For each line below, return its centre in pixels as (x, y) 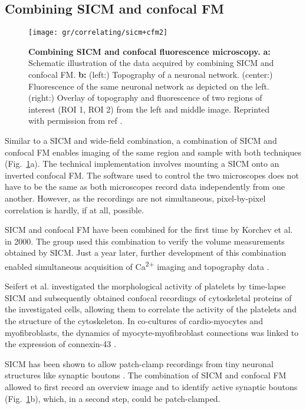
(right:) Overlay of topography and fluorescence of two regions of (145, 98)
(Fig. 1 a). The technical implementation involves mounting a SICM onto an (142, 164)
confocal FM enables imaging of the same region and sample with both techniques (153, 152)
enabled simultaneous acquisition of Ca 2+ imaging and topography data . (137, 265)
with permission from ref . (75, 121)
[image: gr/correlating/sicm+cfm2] (98, 33)
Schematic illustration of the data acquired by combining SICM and (151, 63)
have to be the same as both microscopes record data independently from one (145, 187)
